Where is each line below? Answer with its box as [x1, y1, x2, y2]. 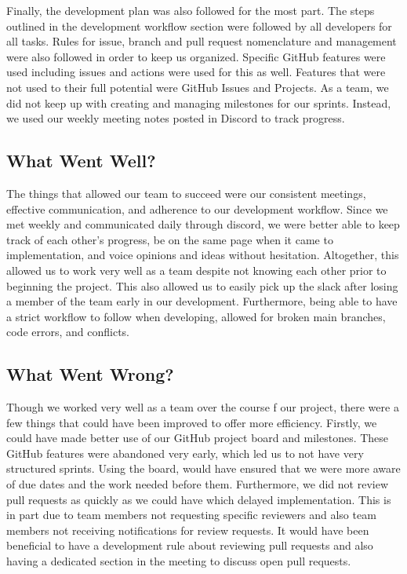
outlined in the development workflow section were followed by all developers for [6, 17, 392, 34]
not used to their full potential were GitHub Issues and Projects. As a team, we [6, 79, 389, 95]
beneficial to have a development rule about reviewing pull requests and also [6, 537, 373, 554]
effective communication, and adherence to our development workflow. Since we [6, 200, 388, 217]
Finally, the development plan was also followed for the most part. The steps [6, 2, 375, 18]
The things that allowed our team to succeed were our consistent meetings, [6, 185, 366, 201]
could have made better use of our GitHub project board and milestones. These [6, 430, 389, 446]
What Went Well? [6, 148, 156, 173]
